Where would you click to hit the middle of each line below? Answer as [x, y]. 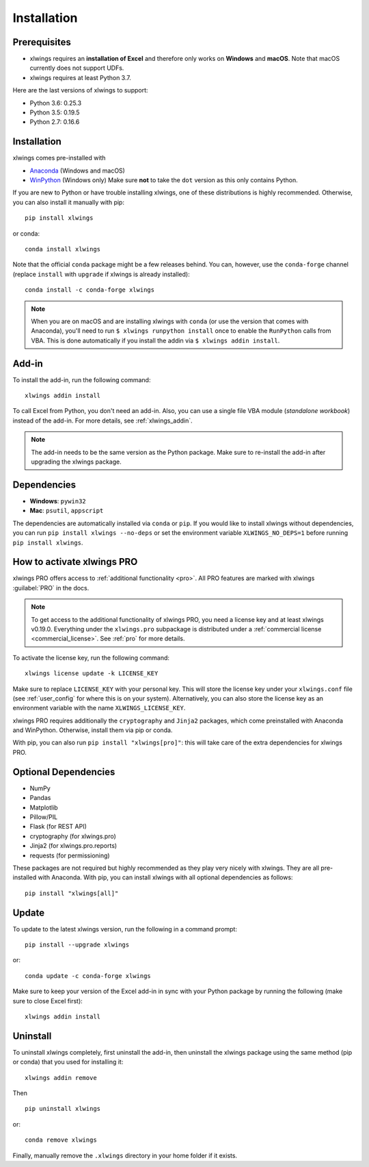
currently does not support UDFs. [77, 68]
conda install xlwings [63, 249]
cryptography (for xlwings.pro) [73, 836]
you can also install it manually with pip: [68, 202]
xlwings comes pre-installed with [59, 158]
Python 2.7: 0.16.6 [55, 122]
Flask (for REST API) [58, 827]
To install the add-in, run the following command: [82, 379]
